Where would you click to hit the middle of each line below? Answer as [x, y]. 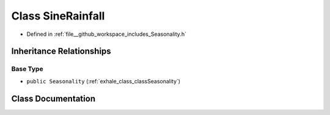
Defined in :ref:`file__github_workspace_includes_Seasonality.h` [106, 34]
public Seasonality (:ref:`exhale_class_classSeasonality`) [103, 81]
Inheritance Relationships [61, 51]
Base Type [27, 69]
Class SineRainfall [58, 16]
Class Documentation [53, 98]
